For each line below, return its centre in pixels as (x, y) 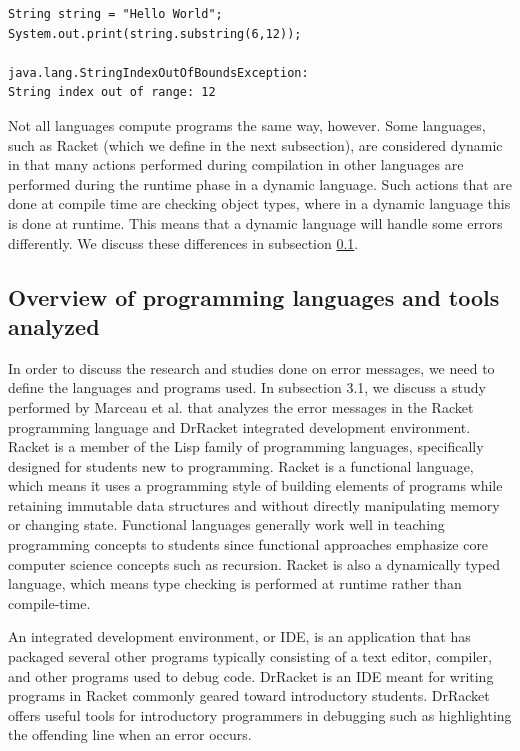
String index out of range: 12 (112, 92)
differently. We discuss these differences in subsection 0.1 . (183, 242)
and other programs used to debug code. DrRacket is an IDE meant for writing (251, 675)
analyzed (54, 325)
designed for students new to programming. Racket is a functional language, (241, 465)
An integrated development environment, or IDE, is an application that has (239, 636)
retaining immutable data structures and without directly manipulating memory (254, 504)
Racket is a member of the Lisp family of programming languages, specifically (246, 446)
